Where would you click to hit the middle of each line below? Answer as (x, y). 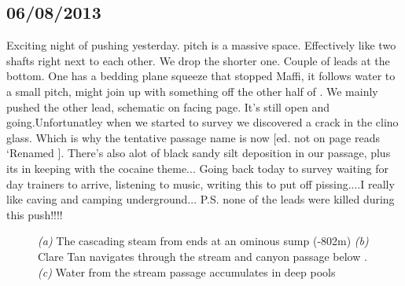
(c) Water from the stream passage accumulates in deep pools (187, 271)
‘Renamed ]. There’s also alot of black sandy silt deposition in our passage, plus (199, 153)
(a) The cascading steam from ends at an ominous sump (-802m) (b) (203, 241)
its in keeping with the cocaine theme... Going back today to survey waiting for (198, 168)
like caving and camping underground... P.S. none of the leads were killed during (201, 199)
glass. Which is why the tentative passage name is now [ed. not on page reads (193, 137)
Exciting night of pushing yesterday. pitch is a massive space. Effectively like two (201, 45)
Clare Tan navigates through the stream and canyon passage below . (202, 256)
